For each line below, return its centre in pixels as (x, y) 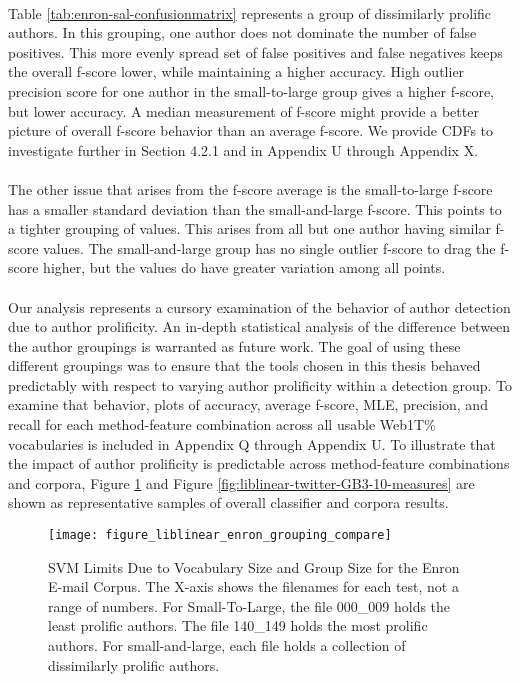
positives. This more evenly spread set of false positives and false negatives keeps (255, 51)
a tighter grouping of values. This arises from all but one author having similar (249, 228)
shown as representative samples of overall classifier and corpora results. (228, 502)
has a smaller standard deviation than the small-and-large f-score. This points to (255, 208)
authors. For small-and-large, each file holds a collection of (227, 645)
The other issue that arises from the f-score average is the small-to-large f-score (250, 188)
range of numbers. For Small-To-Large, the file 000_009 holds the (249, 605)
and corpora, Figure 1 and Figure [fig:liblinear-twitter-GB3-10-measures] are (241, 482)
